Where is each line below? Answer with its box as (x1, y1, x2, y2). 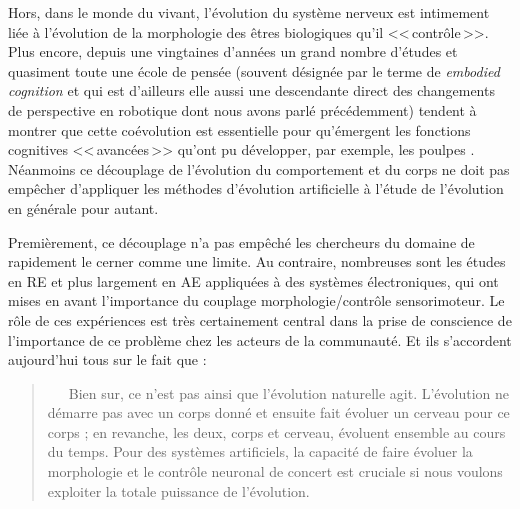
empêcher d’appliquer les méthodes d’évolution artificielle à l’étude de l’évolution (8, 178, 504, 199)
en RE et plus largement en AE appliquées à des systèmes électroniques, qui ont (8, 270, 499, 291)
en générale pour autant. (8, 197, 159, 218)
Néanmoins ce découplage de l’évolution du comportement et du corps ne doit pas (8, 158, 510, 179)
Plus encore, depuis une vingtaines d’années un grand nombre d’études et (8, 41, 458, 62)
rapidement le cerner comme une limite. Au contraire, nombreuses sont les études (8, 251, 506, 272)
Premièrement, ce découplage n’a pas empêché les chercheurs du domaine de (8, 231, 475, 252)
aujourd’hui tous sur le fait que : (8, 349, 207, 370)
